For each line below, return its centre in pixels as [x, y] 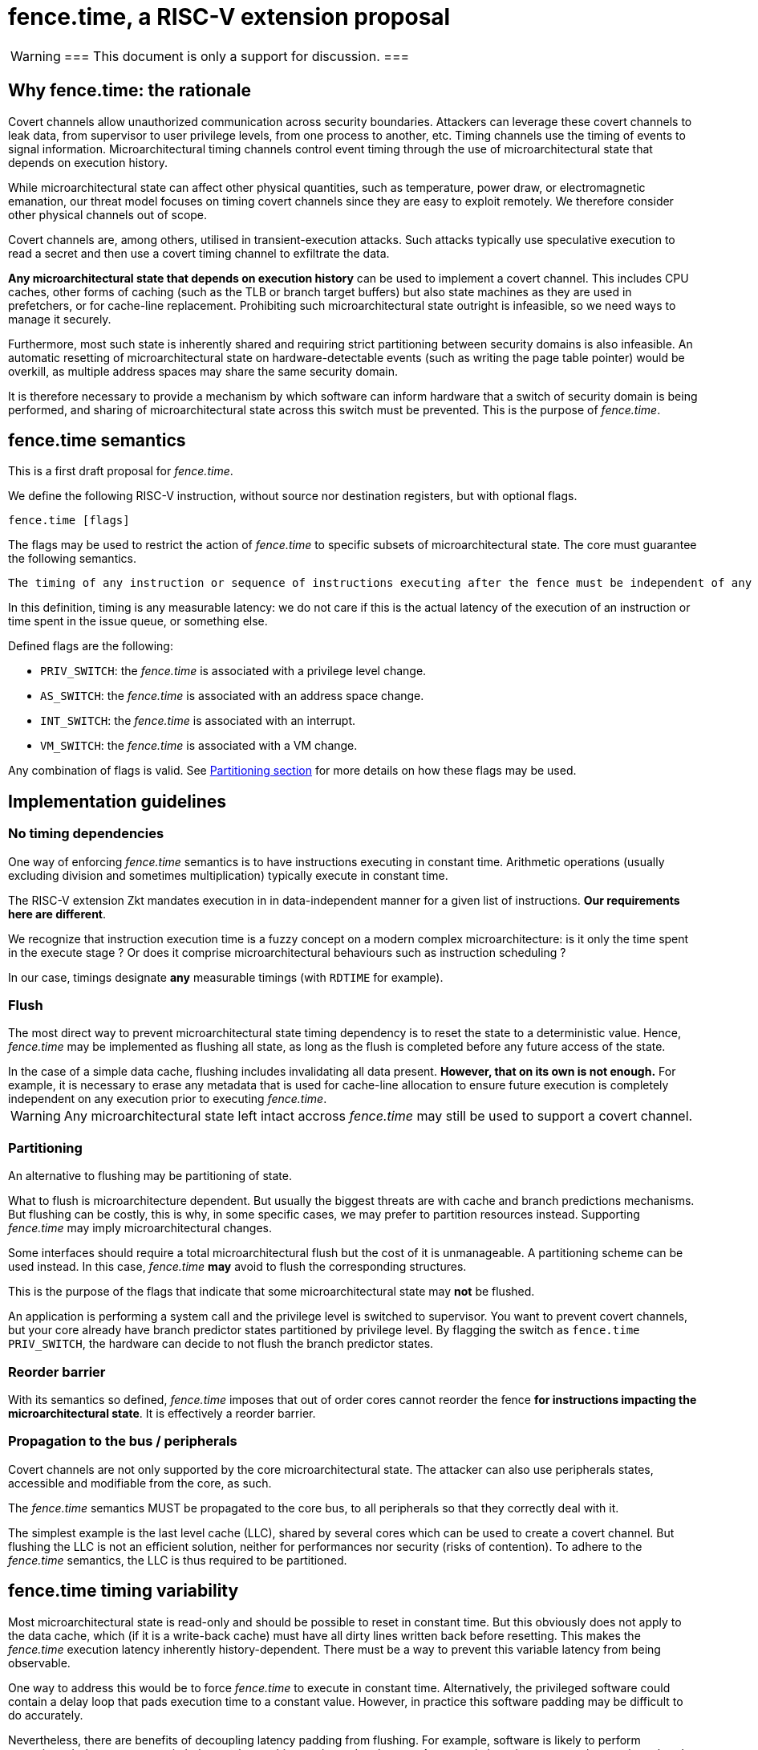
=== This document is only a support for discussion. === [237, 56]
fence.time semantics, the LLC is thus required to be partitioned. [178, 1560]
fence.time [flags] [69, 521]
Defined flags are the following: [91, 646]
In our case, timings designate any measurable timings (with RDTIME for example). [226, 977]
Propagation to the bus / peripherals [123, 1441]
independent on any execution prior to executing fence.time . [168, 1099]
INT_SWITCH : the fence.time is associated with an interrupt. [198, 721]
